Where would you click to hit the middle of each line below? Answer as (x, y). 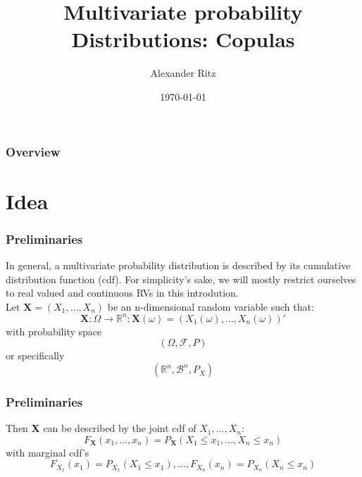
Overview (33, 151)
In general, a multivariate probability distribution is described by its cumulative (178, 265)
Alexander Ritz (183, 73)
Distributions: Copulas (183, 39)
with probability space (54, 331)
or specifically (35, 355)
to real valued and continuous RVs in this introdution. (122, 293)
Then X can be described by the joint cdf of (101, 428)
